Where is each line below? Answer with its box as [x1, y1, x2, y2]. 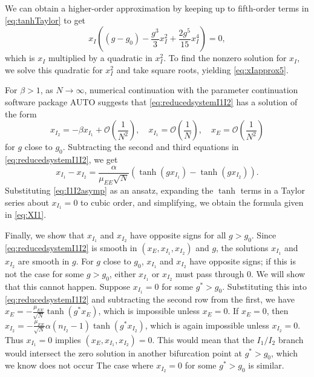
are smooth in [18, 254, 70, 267]
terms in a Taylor [240, 184, 305, 197]
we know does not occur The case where [5, 359, 154, 372]
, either [109, 267, 136, 280]
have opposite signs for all [129, 229, 226, 241]
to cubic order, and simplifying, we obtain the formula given [80, 195, 304, 208]
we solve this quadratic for [5, 63, 103, 76]
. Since [251, 229, 276, 241]
